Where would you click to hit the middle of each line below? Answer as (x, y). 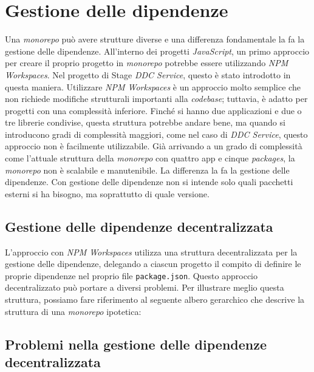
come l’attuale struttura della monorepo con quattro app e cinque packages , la (150, 158)
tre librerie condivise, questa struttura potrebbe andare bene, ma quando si (145, 122)
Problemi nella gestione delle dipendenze (136, 344)
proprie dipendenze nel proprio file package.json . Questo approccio (131, 275)
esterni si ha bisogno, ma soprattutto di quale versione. (107, 193)
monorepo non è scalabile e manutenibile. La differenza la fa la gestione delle (147, 170)
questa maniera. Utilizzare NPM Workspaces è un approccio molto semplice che (153, 86)
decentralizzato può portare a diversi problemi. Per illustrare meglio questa (145, 287)
